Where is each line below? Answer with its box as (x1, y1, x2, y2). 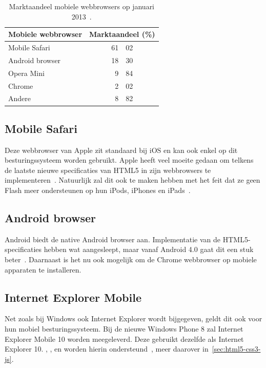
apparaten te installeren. (5, 264, 81, 275)
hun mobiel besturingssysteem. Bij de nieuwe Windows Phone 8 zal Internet (5, 323, 243, 334)
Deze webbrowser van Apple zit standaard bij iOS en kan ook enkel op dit (5, 144, 238, 155)
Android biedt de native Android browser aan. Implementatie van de (5, 234, 221, 244)
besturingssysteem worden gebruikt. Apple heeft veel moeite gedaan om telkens (5, 154, 254, 165)
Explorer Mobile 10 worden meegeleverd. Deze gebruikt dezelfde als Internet (5, 333, 244, 344)
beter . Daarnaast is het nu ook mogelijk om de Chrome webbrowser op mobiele (5, 254, 257, 265)
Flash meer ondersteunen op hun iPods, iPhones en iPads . (5, 185, 191, 196)
